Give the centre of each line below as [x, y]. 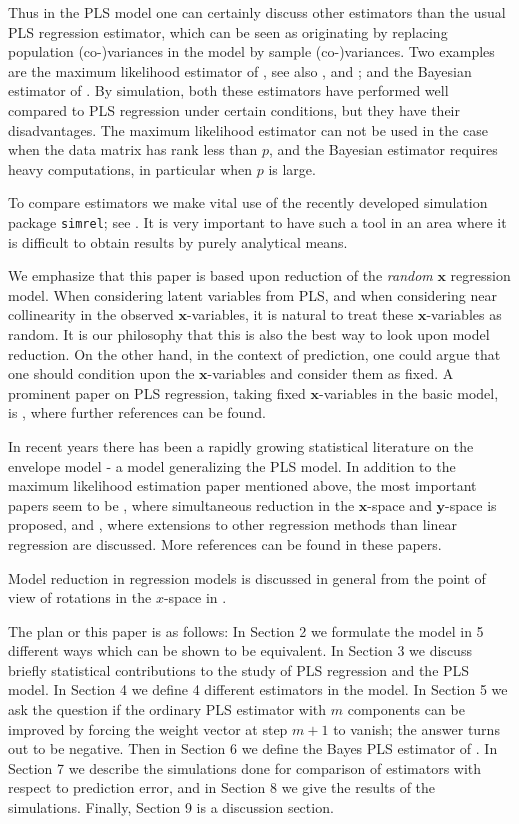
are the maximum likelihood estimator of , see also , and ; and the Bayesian [240, 70]
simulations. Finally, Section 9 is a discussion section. [171, 807]
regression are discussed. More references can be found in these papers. [225, 543]
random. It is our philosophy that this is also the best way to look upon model [249, 333]
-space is [471, 504]
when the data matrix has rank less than [133, 149]
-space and [399, 504]
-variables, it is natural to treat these [300, 314]
